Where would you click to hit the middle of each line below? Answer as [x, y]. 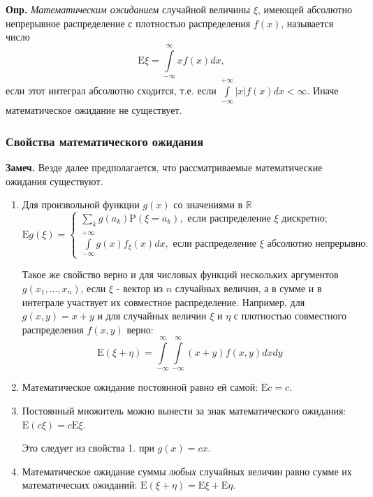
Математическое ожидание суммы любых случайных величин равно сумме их [187, 471]
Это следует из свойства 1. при [88, 448]
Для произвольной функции [81, 204]
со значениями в [208, 204]
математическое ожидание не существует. [94, 110]
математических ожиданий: [80, 485]
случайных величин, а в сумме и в [248, 288]
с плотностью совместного [290, 316]
